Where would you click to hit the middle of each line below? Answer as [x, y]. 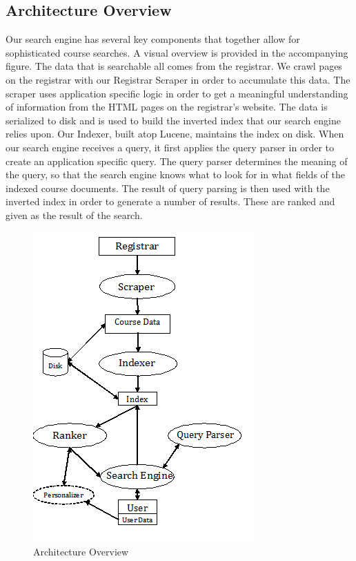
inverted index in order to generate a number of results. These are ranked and [170, 201]
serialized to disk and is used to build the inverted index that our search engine [173, 120]
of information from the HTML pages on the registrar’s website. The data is [167, 107]
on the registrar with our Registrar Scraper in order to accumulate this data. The [178, 79]
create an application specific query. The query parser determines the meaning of [177, 161]
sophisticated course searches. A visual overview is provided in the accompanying [177, 52]
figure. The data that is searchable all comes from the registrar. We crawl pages [174, 66]
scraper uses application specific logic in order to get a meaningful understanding [177, 93]
